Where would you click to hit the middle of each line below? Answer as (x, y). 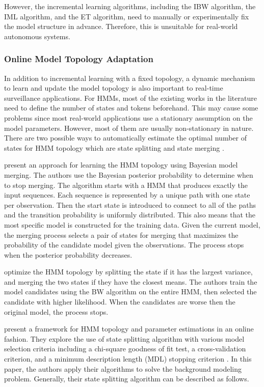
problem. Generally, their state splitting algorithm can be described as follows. (127, 379)
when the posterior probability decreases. (68, 254)
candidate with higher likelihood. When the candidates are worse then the (120, 302)
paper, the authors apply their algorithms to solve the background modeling (123, 368)
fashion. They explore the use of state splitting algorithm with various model (124, 338)
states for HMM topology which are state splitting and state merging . (114, 147)
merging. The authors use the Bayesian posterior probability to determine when (129, 174)
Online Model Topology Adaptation (79, 59)
